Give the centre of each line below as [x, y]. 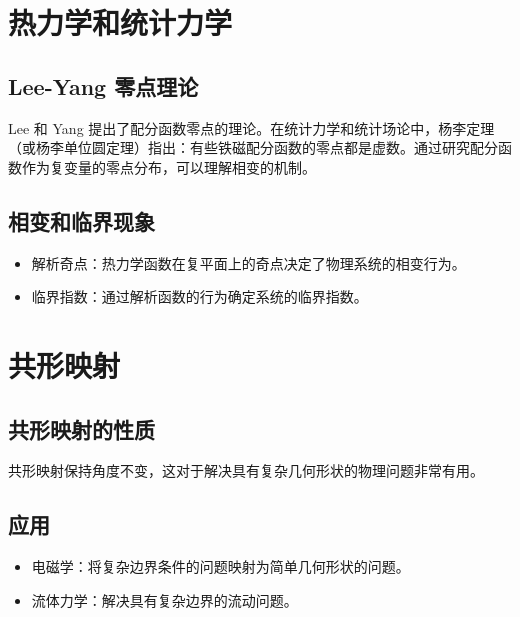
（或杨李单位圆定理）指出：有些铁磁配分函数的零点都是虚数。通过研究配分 [253, 147]
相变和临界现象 [81, 220]
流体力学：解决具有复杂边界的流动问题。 [164, 599]
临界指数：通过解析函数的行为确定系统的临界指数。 [199, 296]
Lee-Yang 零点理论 [103, 85]
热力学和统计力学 [120, 22]
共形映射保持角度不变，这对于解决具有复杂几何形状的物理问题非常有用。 [246, 470]
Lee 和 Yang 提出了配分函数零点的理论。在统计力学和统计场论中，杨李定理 [251, 127]
